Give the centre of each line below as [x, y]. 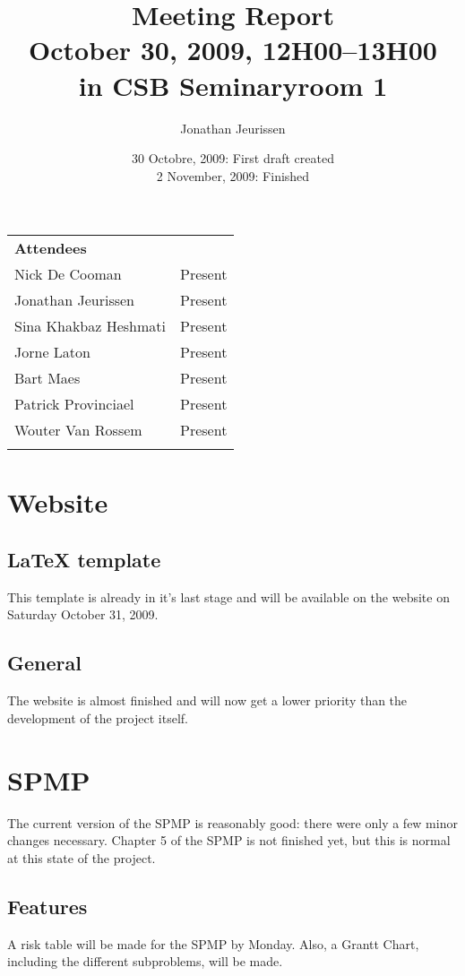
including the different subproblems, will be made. [145, 961]
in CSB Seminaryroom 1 [233, 85]
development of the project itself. [98, 717]
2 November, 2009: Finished [233, 175]
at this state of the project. [82, 857]
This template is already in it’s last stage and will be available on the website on [228, 596]
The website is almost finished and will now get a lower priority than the [207, 700]
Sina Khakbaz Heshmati [90, 326]
